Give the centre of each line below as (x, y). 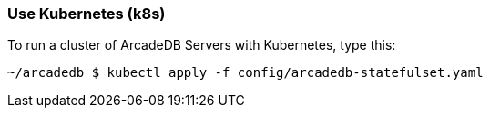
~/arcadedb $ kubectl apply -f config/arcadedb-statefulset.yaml (245, 73)
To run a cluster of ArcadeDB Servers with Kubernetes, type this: (202, 45)
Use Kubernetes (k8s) (87, 14)
